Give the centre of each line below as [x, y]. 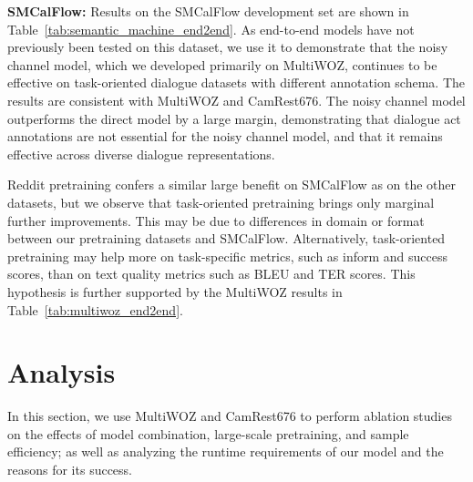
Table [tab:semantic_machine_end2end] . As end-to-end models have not [211, 29]
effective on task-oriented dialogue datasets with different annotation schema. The [236, 82]
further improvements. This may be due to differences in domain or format [216, 220]
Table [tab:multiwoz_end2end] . [95, 309]
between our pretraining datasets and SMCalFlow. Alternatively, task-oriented [226, 238]
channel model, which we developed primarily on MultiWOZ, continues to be [222, 64]
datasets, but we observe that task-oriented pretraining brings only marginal [221, 202]
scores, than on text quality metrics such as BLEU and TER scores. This [211, 274]
